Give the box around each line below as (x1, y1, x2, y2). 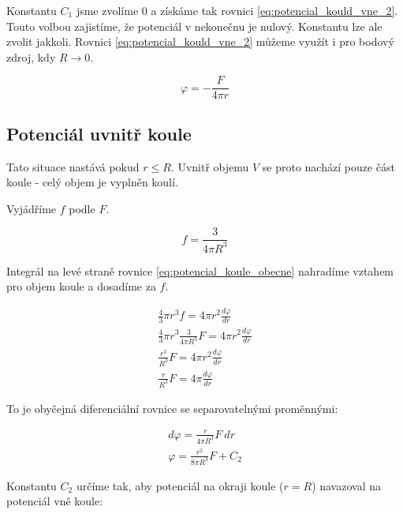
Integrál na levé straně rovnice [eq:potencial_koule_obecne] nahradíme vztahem (6, 262, 394, 279)
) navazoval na (312, 477, 382, 493)
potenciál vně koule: (6, 493, 103, 509)
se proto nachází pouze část (262, 158, 395, 174)
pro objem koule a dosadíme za (6, 278, 156, 295)
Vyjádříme (6, 200, 57, 216)
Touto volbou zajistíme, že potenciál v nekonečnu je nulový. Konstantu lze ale (6, 17, 382, 34)
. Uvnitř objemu (170, 158, 249, 174)
